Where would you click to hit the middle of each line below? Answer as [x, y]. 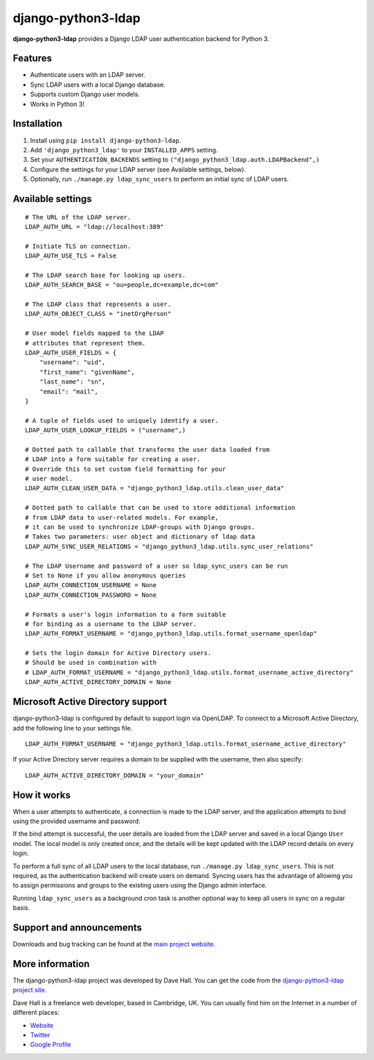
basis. [21, 908]
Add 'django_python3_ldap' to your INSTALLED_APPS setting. [124, 150]
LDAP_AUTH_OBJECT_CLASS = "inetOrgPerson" [98, 314]
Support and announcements [77, 927]
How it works [42, 795]
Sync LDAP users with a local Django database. [98, 84]
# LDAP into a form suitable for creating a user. [113, 459]
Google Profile [51, 1045]
